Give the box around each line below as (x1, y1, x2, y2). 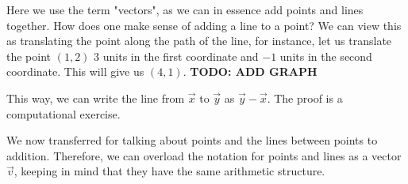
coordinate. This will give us (6, 63, 144, 80)
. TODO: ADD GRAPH (183, 63, 318, 80)
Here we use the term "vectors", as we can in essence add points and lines (6, 2, 364, 17)
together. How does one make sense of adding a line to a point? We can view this (6, 17, 402, 33)
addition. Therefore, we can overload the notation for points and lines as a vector (6, 147, 402, 163)
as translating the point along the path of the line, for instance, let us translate (6, 32, 392, 49)
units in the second (279, 47, 372, 64)
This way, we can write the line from (6, 89, 185, 106)
